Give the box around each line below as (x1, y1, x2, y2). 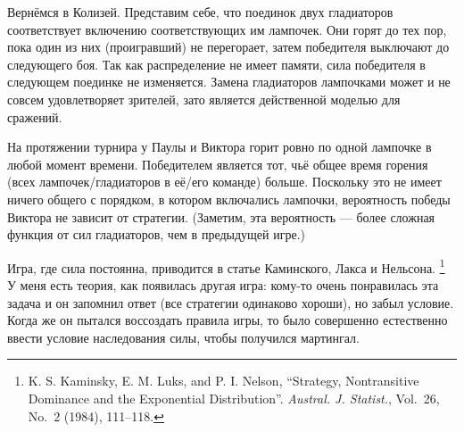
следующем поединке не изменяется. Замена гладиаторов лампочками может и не (7, 72, 451, 91)
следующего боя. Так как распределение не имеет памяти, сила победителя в (7, 54, 426, 73)
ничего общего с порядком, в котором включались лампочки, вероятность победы (7, 189, 451, 208)
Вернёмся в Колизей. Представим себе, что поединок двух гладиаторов (7, 3, 394, 21)
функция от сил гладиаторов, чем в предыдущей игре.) (7, 225, 306, 244)
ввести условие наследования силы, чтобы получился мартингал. (7, 328, 360, 346)
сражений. (7, 107, 62, 126)
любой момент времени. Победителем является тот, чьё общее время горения (7, 154, 428, 173)
